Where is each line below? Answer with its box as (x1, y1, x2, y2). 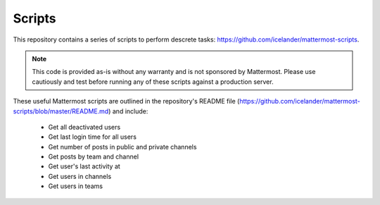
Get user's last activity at (48, 162, 121, 170)
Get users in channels (48, 172, 112, 180)
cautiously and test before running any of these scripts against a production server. (32, 77, 274, 86)
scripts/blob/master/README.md (13, 106, 109, 116)
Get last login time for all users (48, 132, 137, 141)
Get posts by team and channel (48, 152, 139, 161)
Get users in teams (48, 182, 103, 190)
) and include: (108, 106, 148, 116)
